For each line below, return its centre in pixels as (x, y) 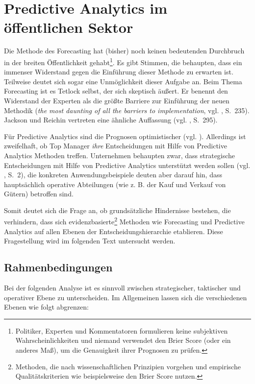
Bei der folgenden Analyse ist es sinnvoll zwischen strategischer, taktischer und (122, 288)
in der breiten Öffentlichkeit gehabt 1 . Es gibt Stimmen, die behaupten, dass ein (123, 61)
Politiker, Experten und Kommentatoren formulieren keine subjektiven (122, 330)
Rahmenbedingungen (58, 267)
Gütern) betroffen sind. (39, 194)
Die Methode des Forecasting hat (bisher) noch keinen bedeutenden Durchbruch (124, 51)
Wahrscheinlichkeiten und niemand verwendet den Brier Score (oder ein (123, 340)
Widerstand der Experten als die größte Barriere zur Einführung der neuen (117, 100)
